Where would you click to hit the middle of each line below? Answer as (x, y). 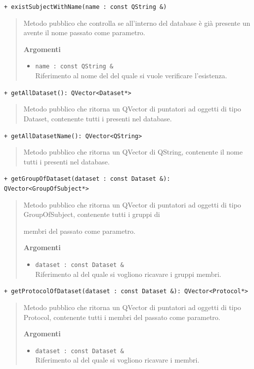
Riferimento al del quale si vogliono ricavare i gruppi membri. (128, 274)
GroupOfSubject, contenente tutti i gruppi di (92, 214)
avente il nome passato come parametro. (84, 32)
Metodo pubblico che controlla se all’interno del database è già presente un (137, 23)
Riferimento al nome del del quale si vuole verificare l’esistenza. (131, 76)
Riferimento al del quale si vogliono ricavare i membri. (117, 360)
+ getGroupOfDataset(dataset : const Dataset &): (87, 179)
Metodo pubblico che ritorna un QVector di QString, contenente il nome (133, 152)
